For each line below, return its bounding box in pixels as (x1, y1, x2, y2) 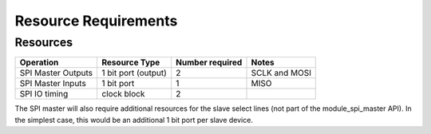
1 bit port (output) (101, 68, 168, 79)
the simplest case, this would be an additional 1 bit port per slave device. (14, 115, 253, 124)
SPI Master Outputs (19, 68, 93, 79)
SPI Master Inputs (19, 78, 87, 89)
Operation (19, 57, 59, 68)
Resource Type (101, 57, 160, 68)
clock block (101, 89, 145, 100)
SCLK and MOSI (251, 68, 311, 79)
